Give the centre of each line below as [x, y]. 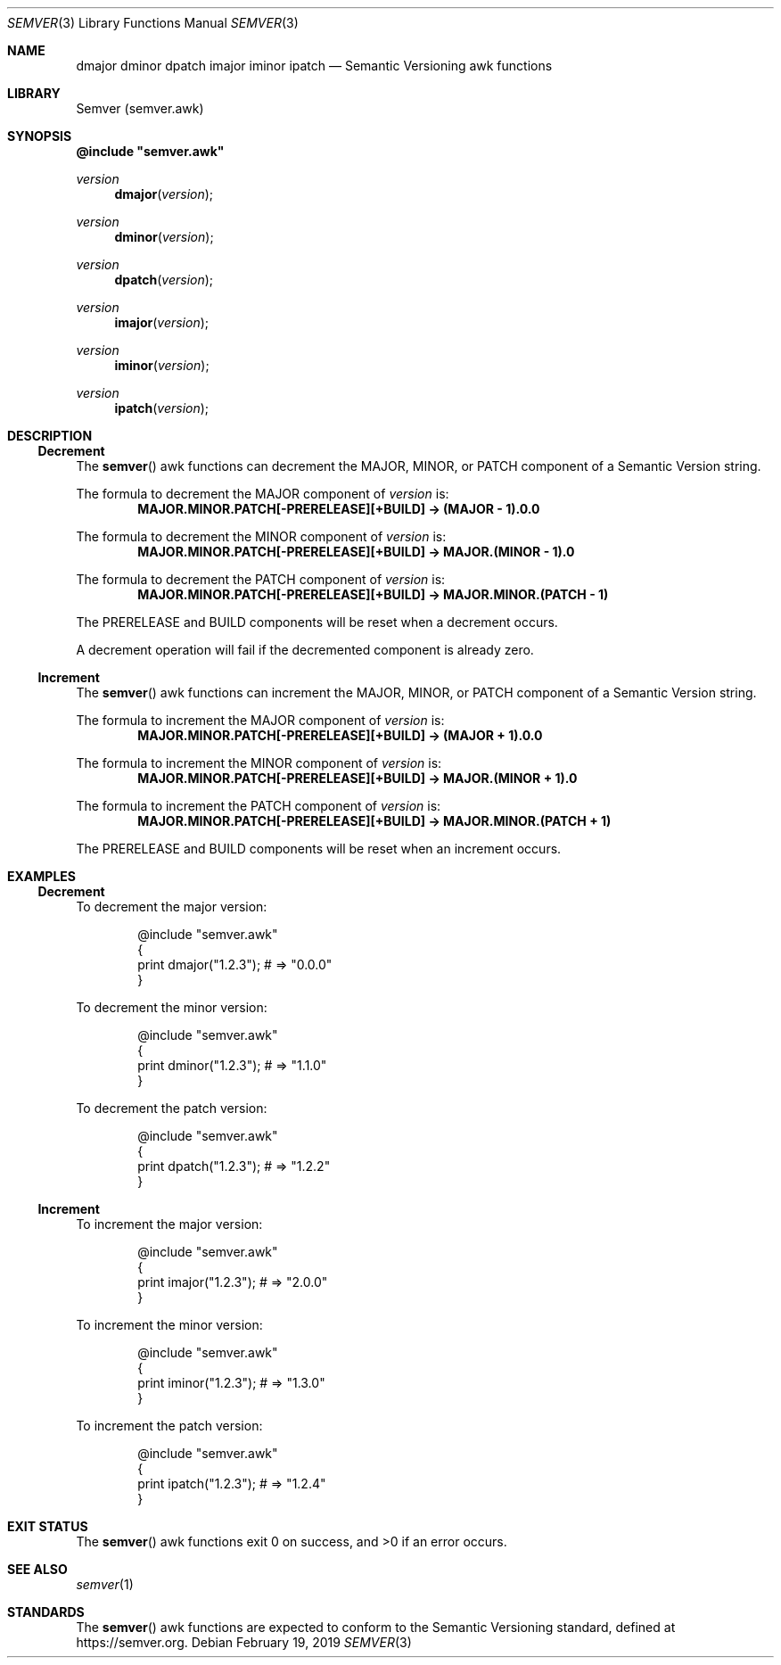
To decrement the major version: [172, 907]
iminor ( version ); [162, 365]
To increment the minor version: [169, 1325]
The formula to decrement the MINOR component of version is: [261, 536]
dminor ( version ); [164, 237]
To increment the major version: [169, 1224]
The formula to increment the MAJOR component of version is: [260, 720]
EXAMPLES [41, 876]
